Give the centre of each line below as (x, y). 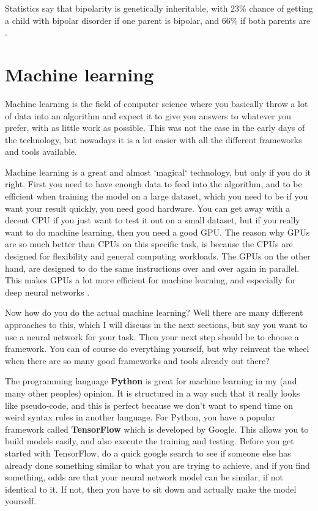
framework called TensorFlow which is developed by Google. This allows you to (157, 429)
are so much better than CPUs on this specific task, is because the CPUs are (149, 244)
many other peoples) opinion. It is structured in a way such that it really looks (153, 393)
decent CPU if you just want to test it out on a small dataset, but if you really (153, 220)
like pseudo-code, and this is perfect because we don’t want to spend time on (149, 405)
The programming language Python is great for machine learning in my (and (151, 381)
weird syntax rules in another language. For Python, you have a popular (140, 417)
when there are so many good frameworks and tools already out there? (137, 360)
